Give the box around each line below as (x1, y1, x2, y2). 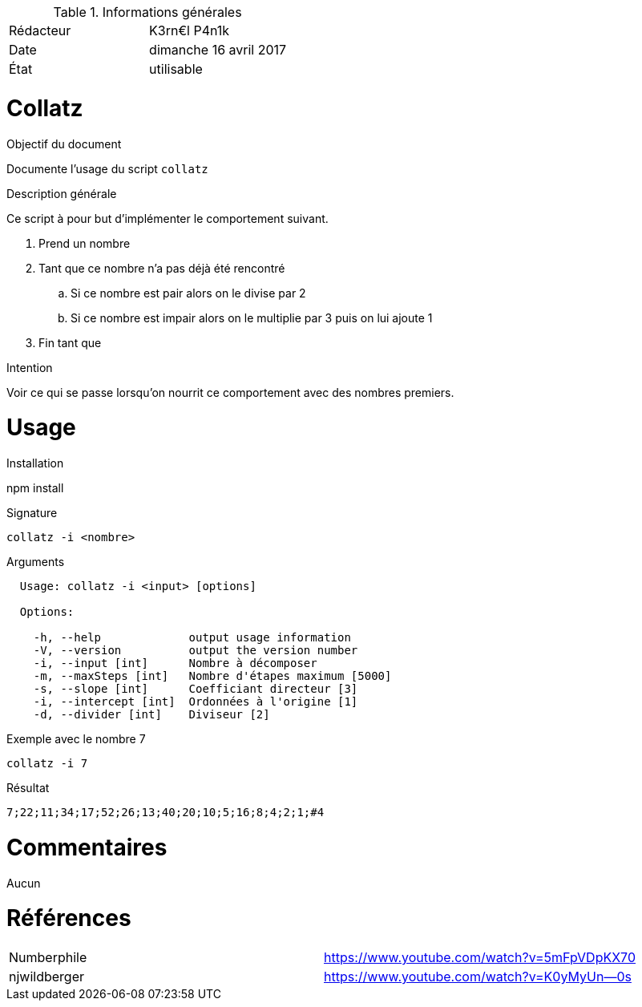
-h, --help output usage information (33, 631, 351, 644)
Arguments (6, 555, 65, 568)
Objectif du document (6, 136, 122, 151)
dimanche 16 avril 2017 (149, 42, 287, 58)
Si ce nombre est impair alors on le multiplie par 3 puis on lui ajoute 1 (71, 310, 433, 325)
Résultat (6, 781, 50, 795)
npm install (6, 481, 64, 495)
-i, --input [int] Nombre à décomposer (33, 657, 317, 669)
